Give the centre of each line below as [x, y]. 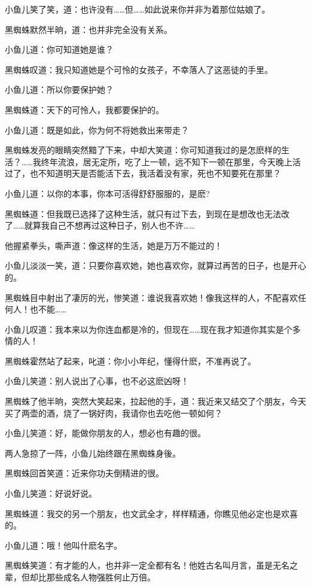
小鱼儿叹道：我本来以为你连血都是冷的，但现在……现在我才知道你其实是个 [149, 329]
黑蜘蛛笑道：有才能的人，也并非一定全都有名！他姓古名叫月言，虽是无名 [147, 565]
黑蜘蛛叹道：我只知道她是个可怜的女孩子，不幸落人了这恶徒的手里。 [139, 69]
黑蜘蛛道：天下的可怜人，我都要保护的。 [84, 109]
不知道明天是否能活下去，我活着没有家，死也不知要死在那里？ [159, 173]
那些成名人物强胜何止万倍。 [101, 577]
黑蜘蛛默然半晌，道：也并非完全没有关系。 [89, 29]
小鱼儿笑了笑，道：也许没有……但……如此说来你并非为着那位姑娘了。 [138, 9]
